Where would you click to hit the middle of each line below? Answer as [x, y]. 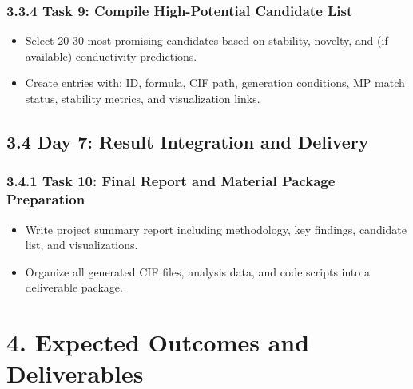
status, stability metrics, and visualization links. [143, 98]
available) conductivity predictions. [111, 56]
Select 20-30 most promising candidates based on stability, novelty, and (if [206, 40]
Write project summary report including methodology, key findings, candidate [216, 229]
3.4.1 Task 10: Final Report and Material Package [171, 181]
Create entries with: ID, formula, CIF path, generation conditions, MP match [215, 83]
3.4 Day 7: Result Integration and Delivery [188, 141]
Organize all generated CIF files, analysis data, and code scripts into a [197, 271]
